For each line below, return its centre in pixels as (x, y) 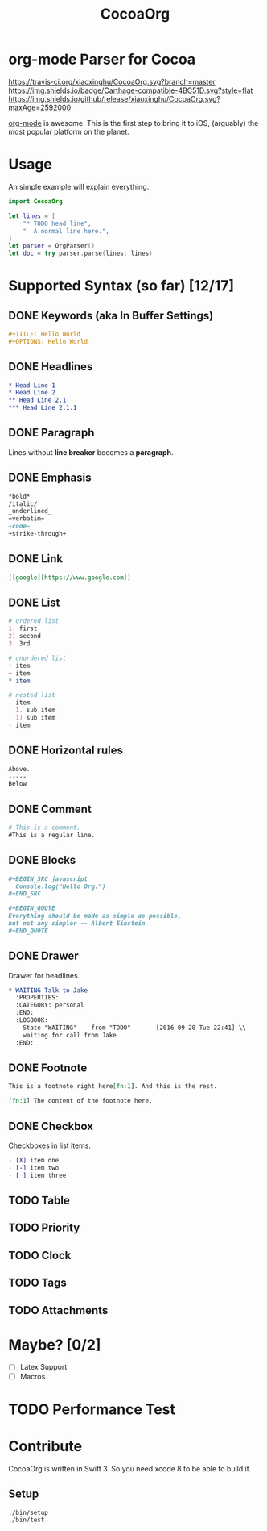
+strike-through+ (37, 534)
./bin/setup (28, 1512)
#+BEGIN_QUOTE (32, 908)
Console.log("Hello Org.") (61, 886)
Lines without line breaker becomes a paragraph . (91, 452)
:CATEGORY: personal (50, 1005)
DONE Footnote (48, 1068)
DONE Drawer (43, 956)
